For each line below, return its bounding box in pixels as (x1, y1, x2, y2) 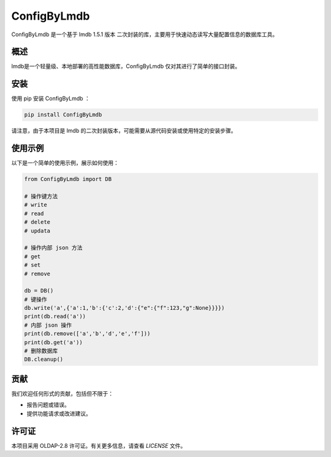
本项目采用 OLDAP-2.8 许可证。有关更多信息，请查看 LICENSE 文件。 (11, 442, 186, 449)
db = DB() (24, 287, 54, 294)
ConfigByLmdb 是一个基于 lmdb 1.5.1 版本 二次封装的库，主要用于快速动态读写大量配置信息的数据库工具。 (11, 31, 278, 38)
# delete (24, 218, 51, 226)
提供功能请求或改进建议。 (26, 410, 91, 417)
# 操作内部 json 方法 (24, 244, 83, 252)
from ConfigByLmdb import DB (24, 175, 112, 183)
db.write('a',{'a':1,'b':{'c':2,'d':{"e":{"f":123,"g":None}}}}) (24, 304, 225, 312)
